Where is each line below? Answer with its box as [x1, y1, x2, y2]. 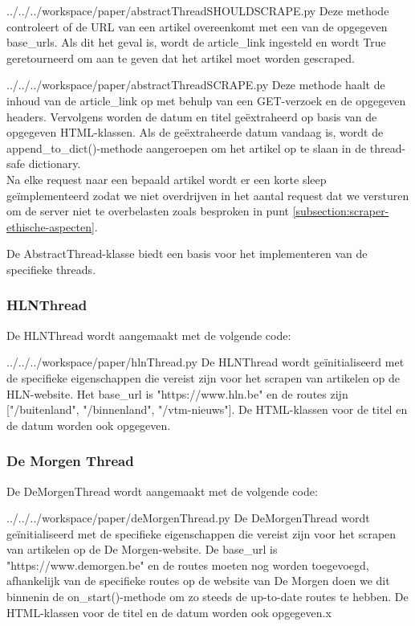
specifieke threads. [6, 260, 96, 277]
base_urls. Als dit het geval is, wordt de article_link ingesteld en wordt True [6, 34, 386, 51]
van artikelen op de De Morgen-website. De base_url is [6, 541, 278, 558]
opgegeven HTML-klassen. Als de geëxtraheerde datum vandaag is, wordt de [6, 124, 384, 141]
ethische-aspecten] [6, 218, 95, 235]
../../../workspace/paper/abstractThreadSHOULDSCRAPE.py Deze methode [6, 2, 389, 18]
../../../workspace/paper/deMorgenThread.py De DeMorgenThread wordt [6, 509, 370, 526]
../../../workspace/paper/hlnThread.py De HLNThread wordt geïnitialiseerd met [6, 354, 405, 370]
